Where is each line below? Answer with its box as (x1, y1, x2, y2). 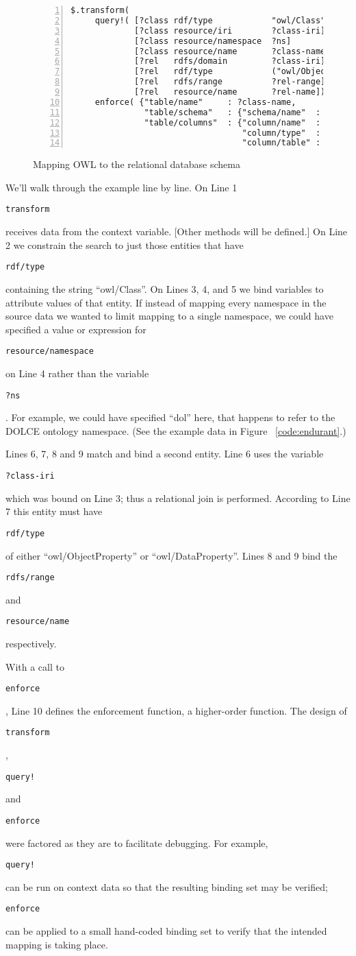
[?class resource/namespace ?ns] (134, 36, 292, 46)
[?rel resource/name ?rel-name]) (134, 87, 326, 97)
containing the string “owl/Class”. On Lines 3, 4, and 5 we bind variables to (5, 281, 324, 296)
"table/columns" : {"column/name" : (144, 117, 321, 128)
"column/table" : (242, 138, 321, 148)
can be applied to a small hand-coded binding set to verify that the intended (5, 924, 327, 938)
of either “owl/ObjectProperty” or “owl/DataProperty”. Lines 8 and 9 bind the (5, 548, 338, 562)
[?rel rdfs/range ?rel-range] (134, 77, 326, 87)
